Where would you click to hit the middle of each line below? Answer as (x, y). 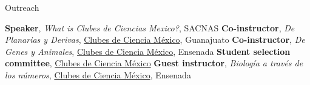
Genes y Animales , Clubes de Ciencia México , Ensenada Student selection (148, 51)
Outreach (22, 7)
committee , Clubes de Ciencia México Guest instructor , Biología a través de (154, 63)
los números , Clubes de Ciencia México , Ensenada (98, 74)
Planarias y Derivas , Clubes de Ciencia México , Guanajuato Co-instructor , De (155, 39)
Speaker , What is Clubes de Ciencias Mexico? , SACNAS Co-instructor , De (150, 27)
